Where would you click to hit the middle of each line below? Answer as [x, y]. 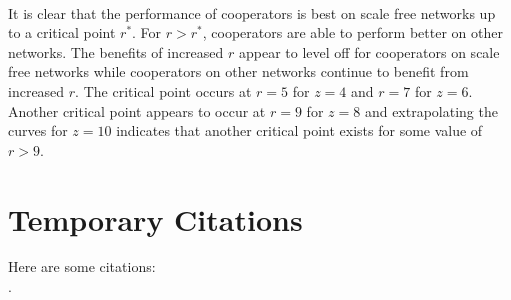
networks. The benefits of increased [116, 51]
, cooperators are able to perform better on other [352, 32]
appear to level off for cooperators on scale [369, 51]
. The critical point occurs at [163, 90]
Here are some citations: [82, 266]
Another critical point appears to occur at [137, 110]
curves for [38, 130]
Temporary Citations [155, 218]
